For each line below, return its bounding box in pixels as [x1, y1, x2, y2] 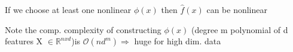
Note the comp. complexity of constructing [5, 23, 161, 35]
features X [5, 35, 43, 47]
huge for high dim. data [134, 35, 221, 47]
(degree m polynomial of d [191, 23, 288, 35]
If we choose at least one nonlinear [5, 4, 132, 15]
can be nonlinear [206, 4, 267, 15]
